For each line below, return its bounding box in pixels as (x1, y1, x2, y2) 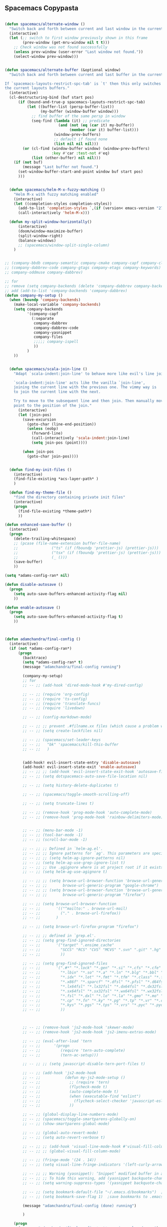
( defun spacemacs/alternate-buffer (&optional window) (4, 67, 121, 72)
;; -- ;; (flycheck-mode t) (22, 1084, 108, 1089)
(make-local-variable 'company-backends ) (13, 302, 101, 307)
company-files (33, 334, 63, 340)
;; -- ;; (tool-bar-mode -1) (22, 833, 83, 838)
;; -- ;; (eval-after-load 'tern (22, 1038, 92, 1043)
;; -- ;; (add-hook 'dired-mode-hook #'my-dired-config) (22, 683, 143, 688)
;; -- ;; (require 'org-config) (22, 692, 90, 697)
